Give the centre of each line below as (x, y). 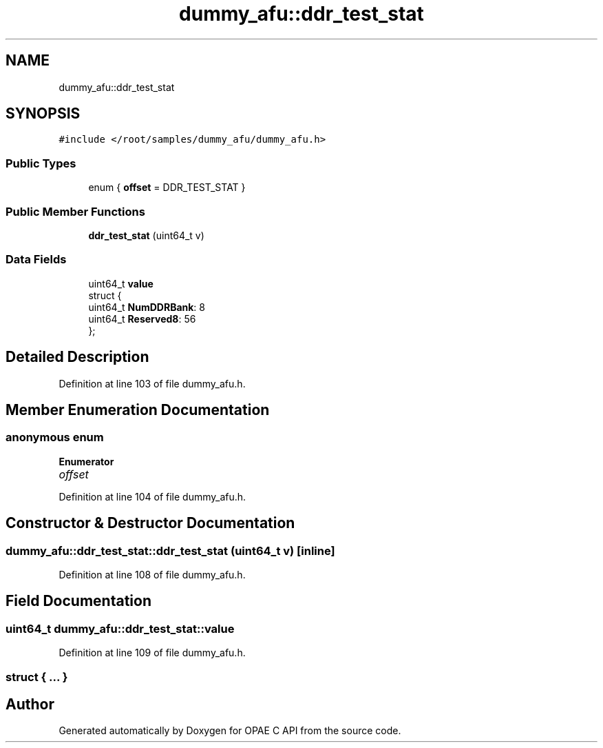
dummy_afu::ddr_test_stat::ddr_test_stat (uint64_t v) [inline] (170, 550)
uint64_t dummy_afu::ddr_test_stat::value (120, 628)
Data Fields (36, 260)
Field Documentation (78, 601)
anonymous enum (55, 437)
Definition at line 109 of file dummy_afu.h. (152, 653)
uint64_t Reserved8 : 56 (142, 319)
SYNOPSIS (43, 114)
